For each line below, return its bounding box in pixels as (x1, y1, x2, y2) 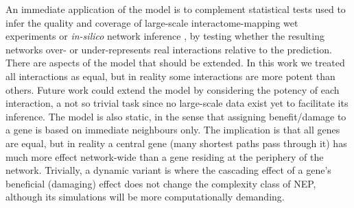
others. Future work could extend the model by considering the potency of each (5, 82, 340, 96)
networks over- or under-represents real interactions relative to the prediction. (5, 42, 332, 56)
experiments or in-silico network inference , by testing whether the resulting (5, 29, 324, 43)
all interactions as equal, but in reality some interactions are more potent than (5, 68, 335, 83)
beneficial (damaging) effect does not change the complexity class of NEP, (5, 176, 316, 190)
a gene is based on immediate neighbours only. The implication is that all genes (5, 122, 340, 137)
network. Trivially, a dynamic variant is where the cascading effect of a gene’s (5, 163, 331, 177)
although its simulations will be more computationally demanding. (5, 190, 285, 204)
